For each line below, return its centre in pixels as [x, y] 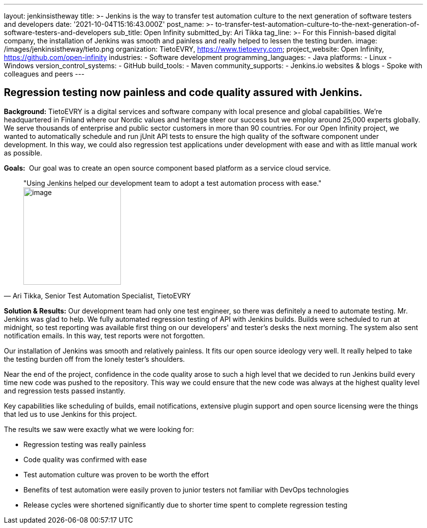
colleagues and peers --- [44, 74]
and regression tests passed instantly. [65, 391]
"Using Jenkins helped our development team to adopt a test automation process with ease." [173, 183]
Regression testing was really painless [85, 444]
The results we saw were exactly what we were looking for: [99, 429]
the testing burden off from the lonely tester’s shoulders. [95, 359]
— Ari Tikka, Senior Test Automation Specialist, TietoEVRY [97, 295]
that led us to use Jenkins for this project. [70, 414]
